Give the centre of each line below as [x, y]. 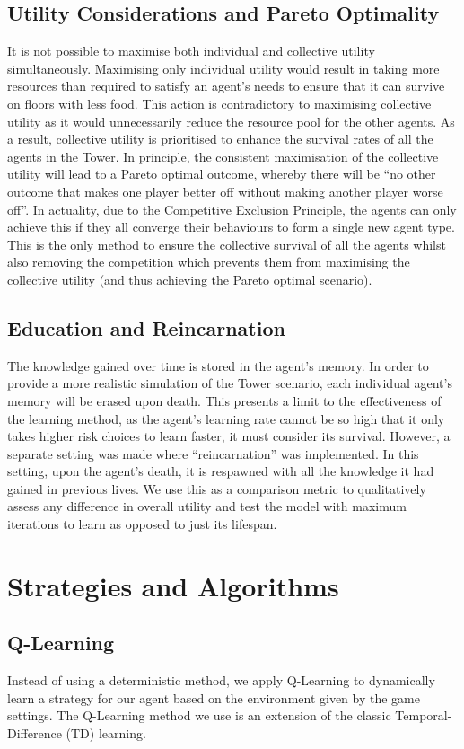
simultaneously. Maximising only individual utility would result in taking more [223, 68]
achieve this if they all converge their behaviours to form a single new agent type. [231, 227]
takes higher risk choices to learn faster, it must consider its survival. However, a [229, 436]
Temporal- [424, 715]
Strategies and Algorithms [173, 585]
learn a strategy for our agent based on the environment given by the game [214, 697]
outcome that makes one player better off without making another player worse [225, 191]
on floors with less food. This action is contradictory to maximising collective [219, 103]
